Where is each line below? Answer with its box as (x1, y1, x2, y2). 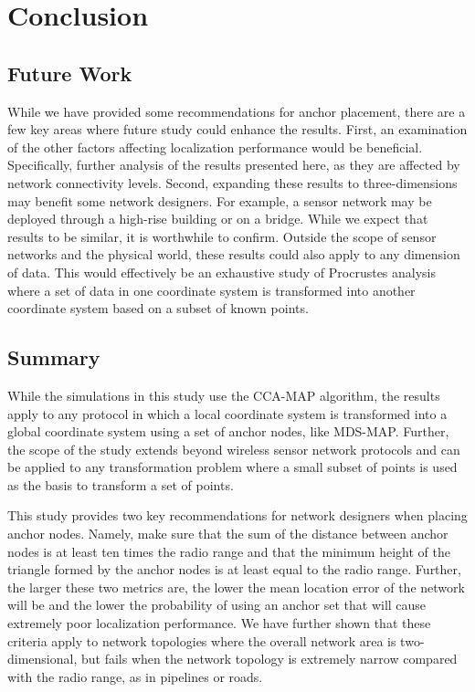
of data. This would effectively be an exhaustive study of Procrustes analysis (7, 262, 437, 281)
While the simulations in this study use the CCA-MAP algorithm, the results (7, 385, 440, 404)
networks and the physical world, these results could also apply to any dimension (7, 245, 460, 264)
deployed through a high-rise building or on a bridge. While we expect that (7, 209, 428, 228)
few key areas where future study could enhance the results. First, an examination (7, 120, 468, 139)
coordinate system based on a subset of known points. (7, 299, 309, 318)
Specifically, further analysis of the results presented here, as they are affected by (7, 155, 460, 174)
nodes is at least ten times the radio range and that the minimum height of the (7, 541, 450, 561)
